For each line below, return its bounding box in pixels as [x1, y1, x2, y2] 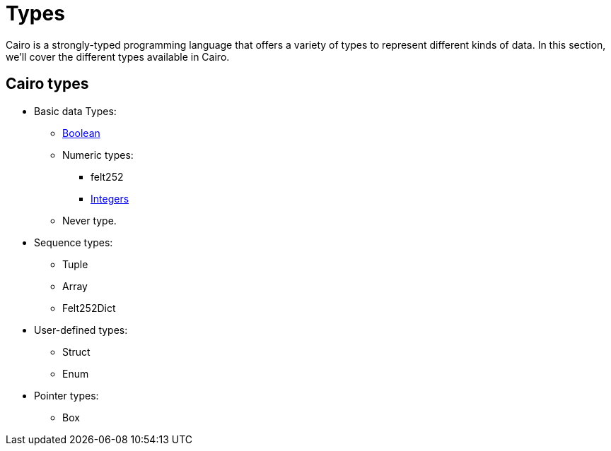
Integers [91, 192, 129, 205]
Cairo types [6, 75, 89, 93]
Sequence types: [34, 236, 113, 248]
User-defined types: [34, 323, 128, 336]
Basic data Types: [34, 104, 117, 117]
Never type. [62, 214, 117, 227]
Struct [62, 345, 91, 358]
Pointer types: [34, 389, 99, 402]
